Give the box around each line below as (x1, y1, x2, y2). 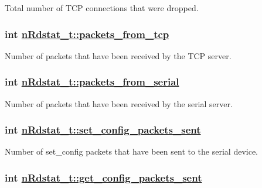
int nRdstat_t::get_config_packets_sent (5, 170, 202, 184)
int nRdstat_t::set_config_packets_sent (5, 122, 201, 137)
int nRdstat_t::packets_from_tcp (5, 26, 169, 41)
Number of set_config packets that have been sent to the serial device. (5, 145, 258, 158)
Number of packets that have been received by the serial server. (5, 97, 233, 110)
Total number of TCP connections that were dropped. (5, 2, 199, 13)
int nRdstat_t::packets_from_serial (5, 74, 179, 89)
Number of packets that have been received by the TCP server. (5, 49, 232, 61)
